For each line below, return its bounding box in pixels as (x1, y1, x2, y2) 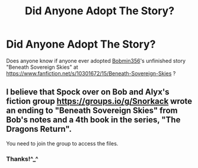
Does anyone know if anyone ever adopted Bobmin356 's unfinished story (6, 57, 186, 64)
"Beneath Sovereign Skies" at (6, 64, 78, 71)
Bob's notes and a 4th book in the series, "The (6, 115, 181, 125)
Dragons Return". (6, 124, 72, 134)
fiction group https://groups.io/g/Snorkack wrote (6, 96, 193, 106)
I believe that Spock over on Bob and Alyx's (6, 87, 170, 97)
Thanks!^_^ (6, 154, 39, 163)
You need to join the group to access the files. (6, 140, 119, 147)
